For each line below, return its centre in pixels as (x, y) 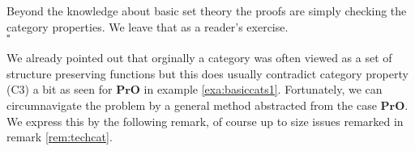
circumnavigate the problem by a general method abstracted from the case (192, 105)
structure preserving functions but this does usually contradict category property (207, 73)
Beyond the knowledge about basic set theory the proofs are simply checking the (207, 10)
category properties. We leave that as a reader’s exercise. (148, 26)
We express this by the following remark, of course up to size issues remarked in (205, 121)
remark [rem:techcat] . (60, 137)
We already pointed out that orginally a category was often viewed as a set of (199, 58)
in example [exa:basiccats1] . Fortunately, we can (263, 89)
